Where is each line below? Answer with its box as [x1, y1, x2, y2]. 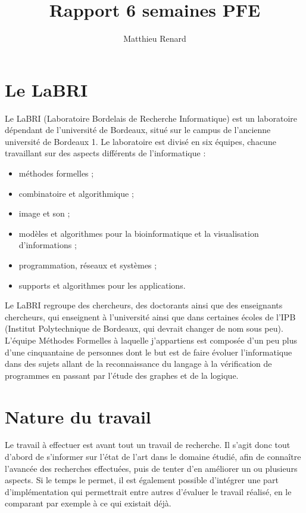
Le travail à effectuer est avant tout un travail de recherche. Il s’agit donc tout [5, 438, 291, 451]
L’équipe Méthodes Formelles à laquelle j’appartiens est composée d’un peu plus [5, 333, 297, 346]
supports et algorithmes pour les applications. [18, 279, 186, 291]
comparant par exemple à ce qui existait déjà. [5, 497, 171, 509]
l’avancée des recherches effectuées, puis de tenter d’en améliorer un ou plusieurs [5, 462, 298, 474]
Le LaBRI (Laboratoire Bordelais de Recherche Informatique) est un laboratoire [5, 112, 297, 124]
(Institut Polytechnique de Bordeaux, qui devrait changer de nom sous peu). [5, 322, 283, 335]
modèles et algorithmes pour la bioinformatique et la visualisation [18, 227, 259, 239]
